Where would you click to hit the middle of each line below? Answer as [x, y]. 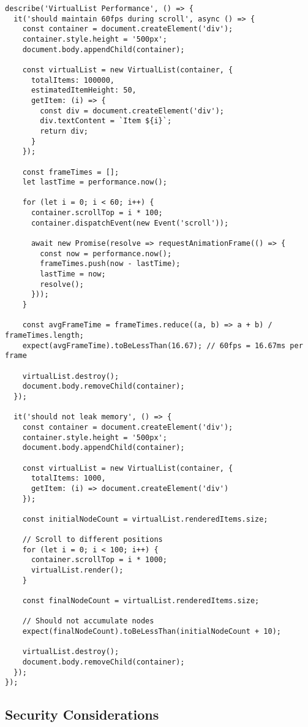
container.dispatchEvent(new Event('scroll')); [130, 223]
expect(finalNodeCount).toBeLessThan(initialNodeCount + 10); [152, 632]
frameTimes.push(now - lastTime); [110, 264]
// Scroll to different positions [92, 540]
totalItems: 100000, [73, 80]
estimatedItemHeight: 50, [84, 90]
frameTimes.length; [44, 335]
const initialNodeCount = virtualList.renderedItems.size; [145, 519]
